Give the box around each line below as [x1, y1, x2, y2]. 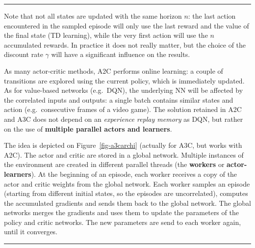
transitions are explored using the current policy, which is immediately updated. [4, 75, 245, 85]
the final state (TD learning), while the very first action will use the [4, 30, 208, 40]
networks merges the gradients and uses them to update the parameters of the [4, 207, 239, 218]
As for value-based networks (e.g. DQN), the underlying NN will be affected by [4, 85, 243, 95]
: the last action [188, 11, 236, 21]
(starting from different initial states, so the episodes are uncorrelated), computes [4, 188, 248, 198]
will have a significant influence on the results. [51, 49, 190, 59]
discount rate [4, 49, 43, 59]
